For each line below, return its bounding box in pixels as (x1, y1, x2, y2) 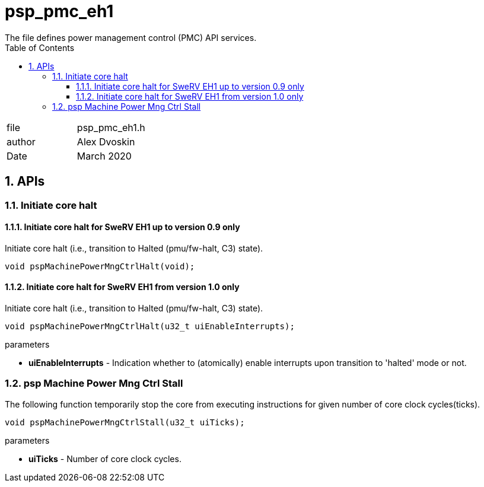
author (7, 135, 36, 148)
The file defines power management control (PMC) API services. (5, 32, 257, 43)
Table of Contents (5, 42, 75, 53)
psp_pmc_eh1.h (77, 121, 145, 133)
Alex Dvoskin (77, 135, 135, 148)
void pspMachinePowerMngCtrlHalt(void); (5, 261, 195, 271)
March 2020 (77, 149, 132, 162)
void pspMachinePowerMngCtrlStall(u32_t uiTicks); (5, 417, 245, 427)
